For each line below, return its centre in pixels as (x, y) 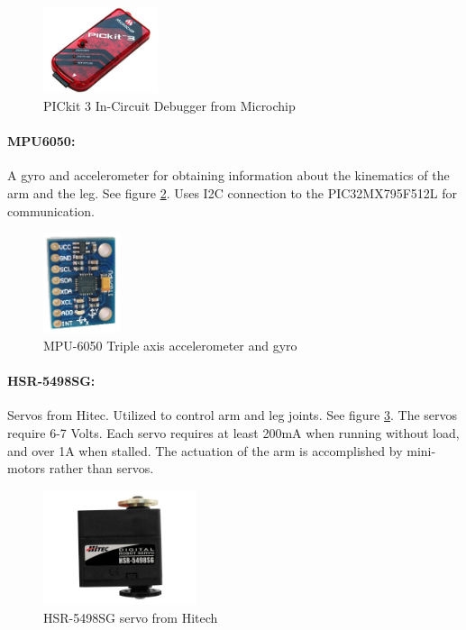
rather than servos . (101, 468)
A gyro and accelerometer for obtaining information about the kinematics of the (228, 175)
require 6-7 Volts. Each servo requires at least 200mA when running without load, (233, 432)
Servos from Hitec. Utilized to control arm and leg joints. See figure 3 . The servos (233, 415)
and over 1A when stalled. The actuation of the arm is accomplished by (205, 450)
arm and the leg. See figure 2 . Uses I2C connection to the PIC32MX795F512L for (232, 192)
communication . (51, 210)
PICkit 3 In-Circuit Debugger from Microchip (169, 105)
